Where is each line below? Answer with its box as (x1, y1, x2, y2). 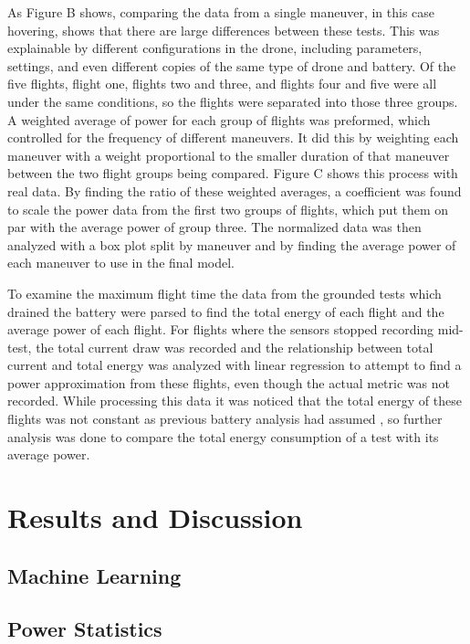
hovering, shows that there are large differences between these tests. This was (7, 20, 440, 39)
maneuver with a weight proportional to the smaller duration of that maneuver (7, 145, 450, 164)
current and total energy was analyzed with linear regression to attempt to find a (7, 355, 462, 375)
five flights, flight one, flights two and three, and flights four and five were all (7, 74, 437, 93)
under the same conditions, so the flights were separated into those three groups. (7, 91, 458, 111)
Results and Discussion (7, 499, 303, 536)
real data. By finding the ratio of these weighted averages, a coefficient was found (7, 181, 462, 200)
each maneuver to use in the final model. (7, 253, 235, 272)
